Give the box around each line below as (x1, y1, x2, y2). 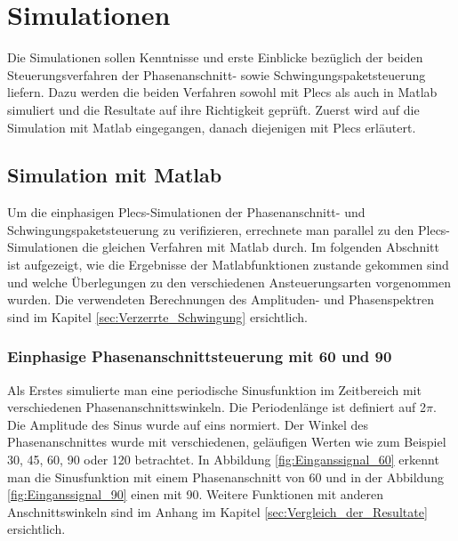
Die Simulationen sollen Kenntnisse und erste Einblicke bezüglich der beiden (7, 48, 423, 67)
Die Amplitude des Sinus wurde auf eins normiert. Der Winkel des (7, 415, 369, 433)
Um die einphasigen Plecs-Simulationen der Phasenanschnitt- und (7, 203, 366, 222)
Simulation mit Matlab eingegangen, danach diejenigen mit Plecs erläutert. (7, 117, 416, 136)
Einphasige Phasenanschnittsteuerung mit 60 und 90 (7, 345, 392, 367)
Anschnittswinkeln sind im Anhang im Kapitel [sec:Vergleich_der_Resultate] (7, 502, 428, 521)
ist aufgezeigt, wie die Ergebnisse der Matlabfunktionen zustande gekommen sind (7, 255, 449, 274)
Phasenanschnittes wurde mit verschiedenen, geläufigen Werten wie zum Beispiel (7, 432, 446, 451)
